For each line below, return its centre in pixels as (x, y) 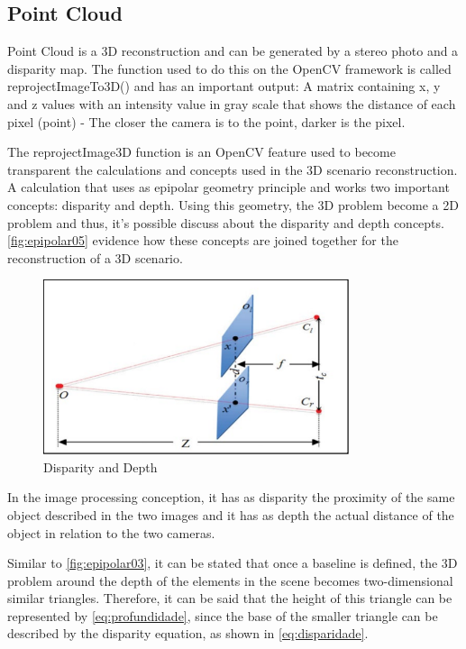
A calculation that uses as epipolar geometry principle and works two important (228, 187)
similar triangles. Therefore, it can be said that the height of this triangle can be (230, 598)
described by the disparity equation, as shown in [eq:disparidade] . (188, 633)
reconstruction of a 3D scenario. (95, 257)
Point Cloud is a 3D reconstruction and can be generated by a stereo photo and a (233, 51)
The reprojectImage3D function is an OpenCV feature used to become (201, 152)
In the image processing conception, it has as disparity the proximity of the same (231, 497)
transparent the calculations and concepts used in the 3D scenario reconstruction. (233, 169)
